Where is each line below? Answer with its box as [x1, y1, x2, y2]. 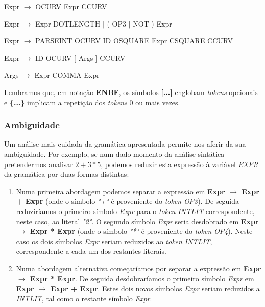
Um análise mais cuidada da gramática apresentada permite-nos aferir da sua [4, 138, 246, 149]
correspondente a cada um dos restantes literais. [16, 246, 166, 256]
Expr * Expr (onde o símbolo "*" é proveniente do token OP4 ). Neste [30, 226, 253, 237]
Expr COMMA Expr [34, 69, 100, 80]
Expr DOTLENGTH [35, 18, 101, 29]
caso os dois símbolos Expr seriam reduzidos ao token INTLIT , [16, 235, 212, 246]
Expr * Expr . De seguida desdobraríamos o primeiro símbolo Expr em [30, 273, 254, 284]
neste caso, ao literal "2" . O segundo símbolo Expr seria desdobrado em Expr [16, 216, 259, 226]
